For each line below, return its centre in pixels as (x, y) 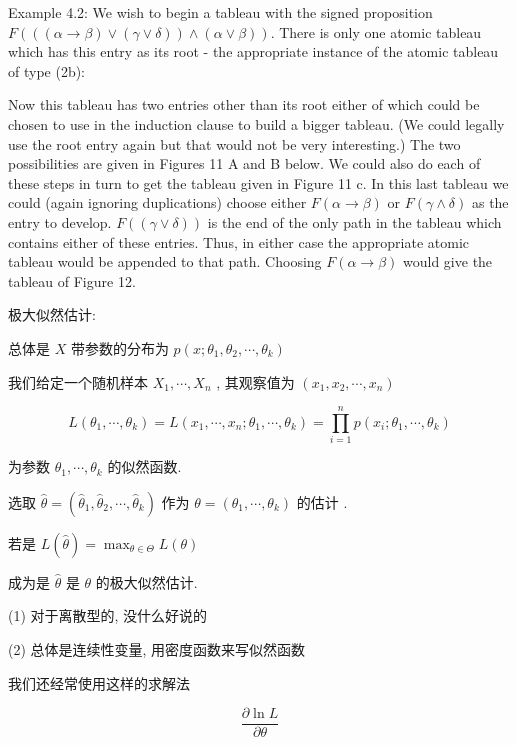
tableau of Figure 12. (72, 280)
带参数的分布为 (119, 347)
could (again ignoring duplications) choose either (157, 202)
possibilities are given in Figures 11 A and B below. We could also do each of (244, 163)
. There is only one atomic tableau (376, 31)
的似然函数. (144, 466)
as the (490, 202)
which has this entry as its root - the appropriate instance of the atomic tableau (253, 51)
